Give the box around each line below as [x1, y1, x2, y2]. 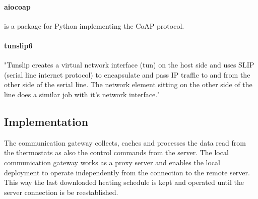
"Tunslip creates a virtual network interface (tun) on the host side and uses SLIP [4, 59, 254, 70]
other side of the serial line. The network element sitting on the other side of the [4, 79, 252, 90]
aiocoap [4, 1, 31, 12]
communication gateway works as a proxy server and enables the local [4, 157, 220, 167]
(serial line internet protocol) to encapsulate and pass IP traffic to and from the [4, 69, 250, 80]
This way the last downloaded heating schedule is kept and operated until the [4, 177, 244, 187]
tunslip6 [4, 40, 33, 50]
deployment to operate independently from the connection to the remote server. [4, 167, 250, 177]
